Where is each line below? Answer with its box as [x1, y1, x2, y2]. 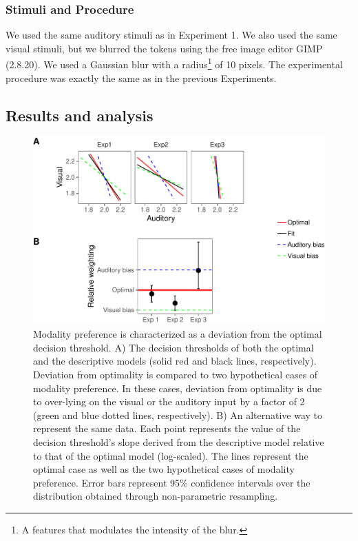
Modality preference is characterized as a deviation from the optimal [33, 327, 322, 341]
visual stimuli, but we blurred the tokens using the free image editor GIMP [6, 41, 323, 55]
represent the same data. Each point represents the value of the [33, 421, 301, 436]
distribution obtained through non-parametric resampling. [33, 489, 278, 503]
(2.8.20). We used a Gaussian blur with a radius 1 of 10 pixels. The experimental [6, 55, 343, 72]
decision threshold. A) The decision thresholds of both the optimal [33, 340, 314, 354]
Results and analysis [6, 104, 154, 125]
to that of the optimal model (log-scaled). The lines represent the [33, 448, 308, 462]
